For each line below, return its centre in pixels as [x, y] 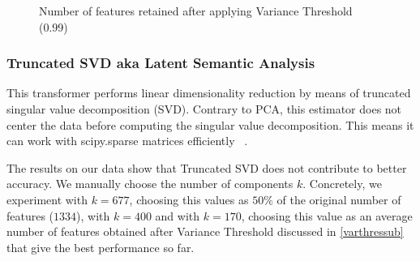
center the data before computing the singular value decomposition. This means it [210, 124]
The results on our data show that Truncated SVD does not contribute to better [207, 167]
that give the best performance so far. [101, 247]
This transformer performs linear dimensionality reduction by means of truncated [209, 93]
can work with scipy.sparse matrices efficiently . [127, 141]
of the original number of [339, 199]
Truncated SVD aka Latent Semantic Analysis [161, 63]
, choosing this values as [189, 199]
